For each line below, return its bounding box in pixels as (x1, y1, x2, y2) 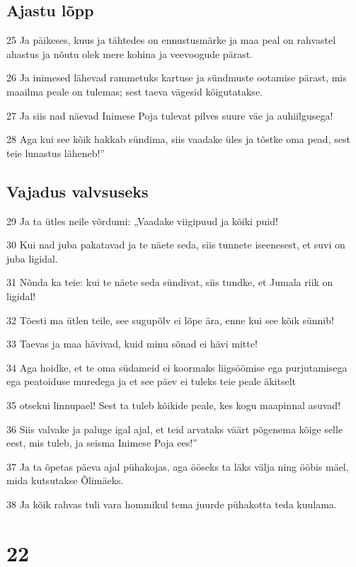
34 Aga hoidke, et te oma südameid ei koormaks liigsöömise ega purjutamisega (6, 360, 348, 374)
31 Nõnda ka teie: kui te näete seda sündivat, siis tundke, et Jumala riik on (6, 275, 333, 290)
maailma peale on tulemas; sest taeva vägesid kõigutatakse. (6, 84, 263, 98)
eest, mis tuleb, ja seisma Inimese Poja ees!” (6, 435, 197, 450)
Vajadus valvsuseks (6, 180, 149, 202)
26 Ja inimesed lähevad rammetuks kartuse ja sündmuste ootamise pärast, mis (6, 70, 347, 85)
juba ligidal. (6, 251, 58, 265)
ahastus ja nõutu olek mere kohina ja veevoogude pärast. (6, 46, 253, 61)
